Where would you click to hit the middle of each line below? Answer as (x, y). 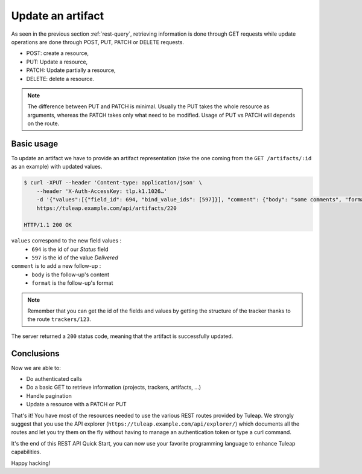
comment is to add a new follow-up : (56, 266)
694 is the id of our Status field (70, 249)
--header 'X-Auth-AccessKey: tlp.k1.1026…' (102, 191)
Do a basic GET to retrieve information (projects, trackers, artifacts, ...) (114, 388)
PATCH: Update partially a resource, (71, 70)
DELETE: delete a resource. (60, 79)
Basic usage (35, 144)
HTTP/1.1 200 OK (48, 225)
